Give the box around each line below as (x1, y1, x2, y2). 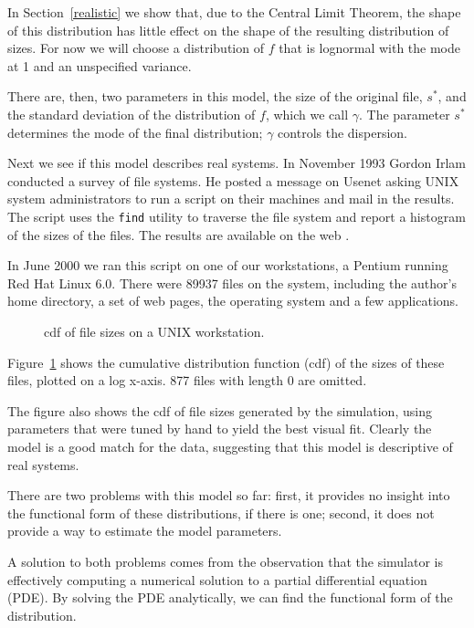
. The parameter (359, 104, 450, 123)
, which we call (265, 104, 349, 123)
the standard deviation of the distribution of (7, 104, 256, 123)
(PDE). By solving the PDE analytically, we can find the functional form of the (7, 588, 453, 607)
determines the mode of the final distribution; (7, 122, 263, 141)
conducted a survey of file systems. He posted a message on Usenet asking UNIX (7, 171, 459, 190)
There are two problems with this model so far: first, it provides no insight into (7, 486, 450, 505)
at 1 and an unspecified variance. (7, 56, 192, 75)
